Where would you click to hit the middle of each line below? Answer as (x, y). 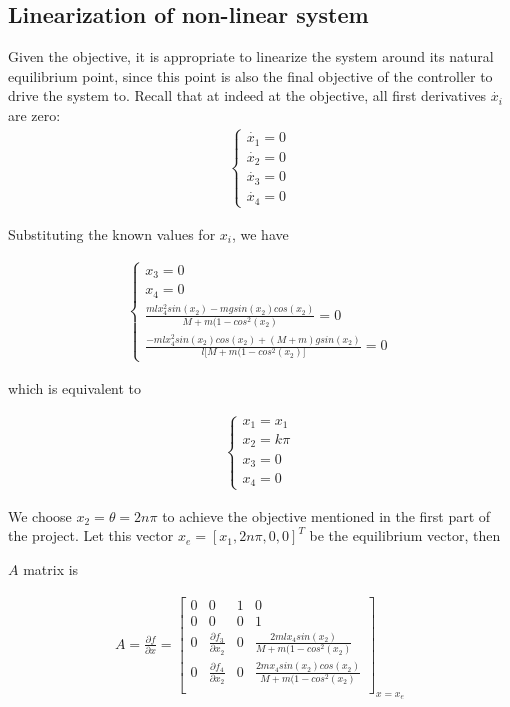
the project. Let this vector (91, 535)
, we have (260, 233)
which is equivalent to (75, 387)
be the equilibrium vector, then (405, 535)
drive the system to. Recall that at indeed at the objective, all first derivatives (247, 95)
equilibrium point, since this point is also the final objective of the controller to (250, 75)
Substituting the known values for (112, 233)
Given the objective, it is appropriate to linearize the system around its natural (251, 56)
